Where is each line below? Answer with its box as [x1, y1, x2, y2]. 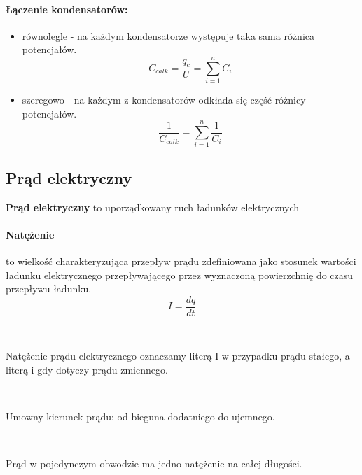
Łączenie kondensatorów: [6, 1, 128, 16]
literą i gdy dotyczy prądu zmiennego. [6, 362, 168, 377]
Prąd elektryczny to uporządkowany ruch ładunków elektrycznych [6, 199, 300, 214]
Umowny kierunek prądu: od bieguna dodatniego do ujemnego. [6, 409, 275, 424]
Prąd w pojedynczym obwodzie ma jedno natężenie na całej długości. [6, 456, 302, 471]
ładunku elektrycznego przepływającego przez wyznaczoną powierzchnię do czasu [6, 267, 354, 282]
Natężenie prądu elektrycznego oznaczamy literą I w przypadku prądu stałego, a [6, 348, 350, 363]
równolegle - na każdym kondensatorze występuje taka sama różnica [22, 28, 314, 43]
